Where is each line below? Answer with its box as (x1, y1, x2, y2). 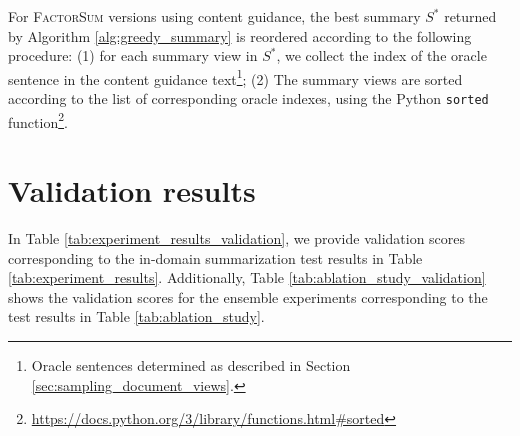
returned (444, 6, 497, 26)
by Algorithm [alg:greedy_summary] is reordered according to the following (8, 25, 472, 46)
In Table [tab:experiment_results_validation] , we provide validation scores (8, 228, 466, 249)
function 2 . (8, 108, 68, 132)
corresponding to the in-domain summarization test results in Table (8, 247, 423, 268)
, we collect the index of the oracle (276, 45, 487, 66)
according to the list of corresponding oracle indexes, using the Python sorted (8, 88, 489, 109)
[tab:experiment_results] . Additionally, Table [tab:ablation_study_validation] (8, 267, 486, 288)
